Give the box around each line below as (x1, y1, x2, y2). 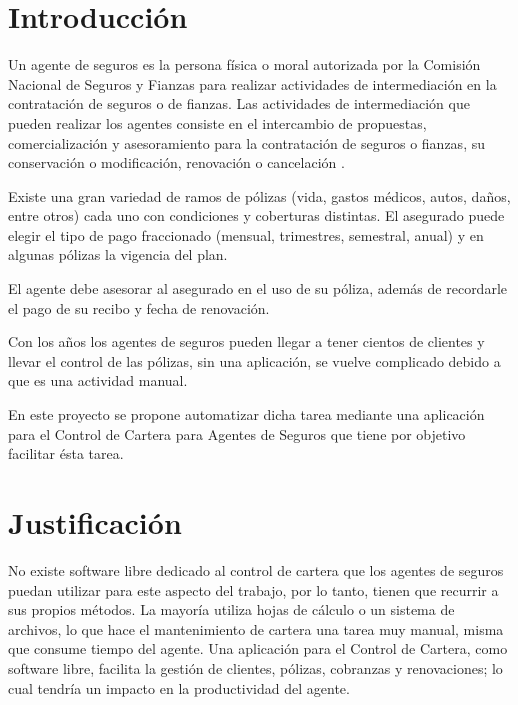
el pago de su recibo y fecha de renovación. (8, 297, 270, 318)
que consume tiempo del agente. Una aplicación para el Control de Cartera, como (8, 638, 508, 659)
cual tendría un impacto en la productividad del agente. (8, 677, 350, 698)
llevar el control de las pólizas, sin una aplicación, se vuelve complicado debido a (8, 350, 501, 371)
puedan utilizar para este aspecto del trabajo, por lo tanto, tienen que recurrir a (8, 579, 499, 600)
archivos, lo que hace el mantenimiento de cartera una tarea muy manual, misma (8, 618, 504, 639)
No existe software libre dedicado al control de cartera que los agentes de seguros (8, 559, 504, 580)
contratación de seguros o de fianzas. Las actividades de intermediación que (8, 93, 470, 114)
